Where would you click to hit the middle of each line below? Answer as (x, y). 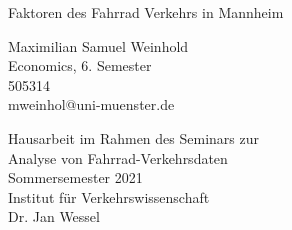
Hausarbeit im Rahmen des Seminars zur (133, 137)
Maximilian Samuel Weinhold (98, 45)
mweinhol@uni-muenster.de (91, 104)
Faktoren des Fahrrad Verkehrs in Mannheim (146, 12)
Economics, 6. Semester (80, 65)
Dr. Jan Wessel (54, 216)
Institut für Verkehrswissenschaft (109, 196)
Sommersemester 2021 (75, 177)
